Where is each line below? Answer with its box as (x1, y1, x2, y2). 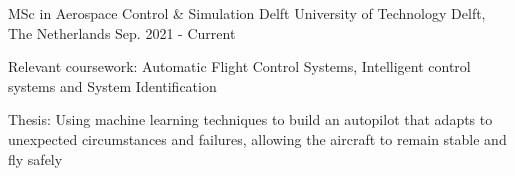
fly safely (8, 148, 63, 169)
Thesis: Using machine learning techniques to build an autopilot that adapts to (8, 109, 493, 130)
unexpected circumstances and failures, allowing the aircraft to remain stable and (8, 128, 507, 149)
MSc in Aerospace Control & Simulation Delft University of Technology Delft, (8, 3, 486, 23)
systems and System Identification (8, 75, 217, 96)
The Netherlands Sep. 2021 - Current (8, 22, 236, 43)
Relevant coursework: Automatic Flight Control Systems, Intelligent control (8, 56, 471, 77)
